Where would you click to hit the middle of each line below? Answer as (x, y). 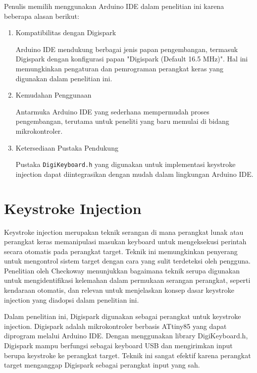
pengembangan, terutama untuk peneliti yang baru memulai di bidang (122, 121)
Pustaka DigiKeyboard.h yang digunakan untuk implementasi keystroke (126, 164)
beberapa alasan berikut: (42, 16)
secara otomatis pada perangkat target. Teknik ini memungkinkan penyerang (121, 251)
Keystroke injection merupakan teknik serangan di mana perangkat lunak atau (124, 232)
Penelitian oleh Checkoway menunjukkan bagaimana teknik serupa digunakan (122, 270)
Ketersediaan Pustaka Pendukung (67, 147)
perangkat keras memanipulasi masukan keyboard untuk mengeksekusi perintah (125, 241)
